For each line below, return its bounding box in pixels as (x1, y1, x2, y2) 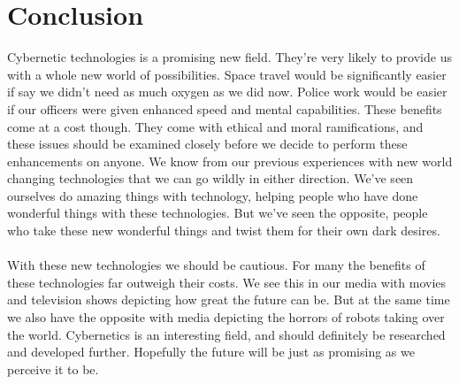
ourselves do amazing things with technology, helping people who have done (7, 186, 418, 204)
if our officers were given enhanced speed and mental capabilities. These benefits (7, 99, 442, 118)
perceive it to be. (7, 359, 99, 378)
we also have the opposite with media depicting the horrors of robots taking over (7, 308, 445, 326)
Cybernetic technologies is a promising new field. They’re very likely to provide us (7, 48, 452, 66)
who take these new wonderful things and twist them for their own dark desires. (7, 221, 440, 240)
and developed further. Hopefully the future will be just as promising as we (7, 342, 415, 361)
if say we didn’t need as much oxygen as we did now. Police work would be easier (7, 82, 448, 101)
